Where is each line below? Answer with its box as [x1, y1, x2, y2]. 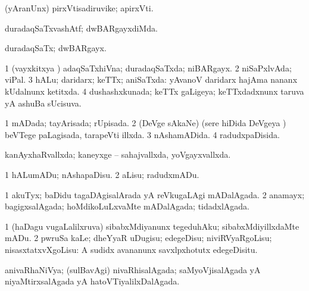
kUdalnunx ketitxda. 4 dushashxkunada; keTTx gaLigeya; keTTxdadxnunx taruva [5, 85, 304, 97]
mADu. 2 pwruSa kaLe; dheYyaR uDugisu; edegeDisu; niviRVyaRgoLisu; [5, 231, 272, 244]
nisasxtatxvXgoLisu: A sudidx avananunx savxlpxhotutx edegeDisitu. [5, 243, 258, 255]
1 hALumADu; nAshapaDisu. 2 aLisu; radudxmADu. [5, 168, 199, 180]
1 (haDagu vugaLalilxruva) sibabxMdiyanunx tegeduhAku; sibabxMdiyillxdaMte [5, 220, 299, 232]
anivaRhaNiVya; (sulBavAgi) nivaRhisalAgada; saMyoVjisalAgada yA [5, 263, 261, 276]
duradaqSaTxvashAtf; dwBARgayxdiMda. [5, 21, 158, 34]
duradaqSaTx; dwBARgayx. [5, 42, 107, 54]
